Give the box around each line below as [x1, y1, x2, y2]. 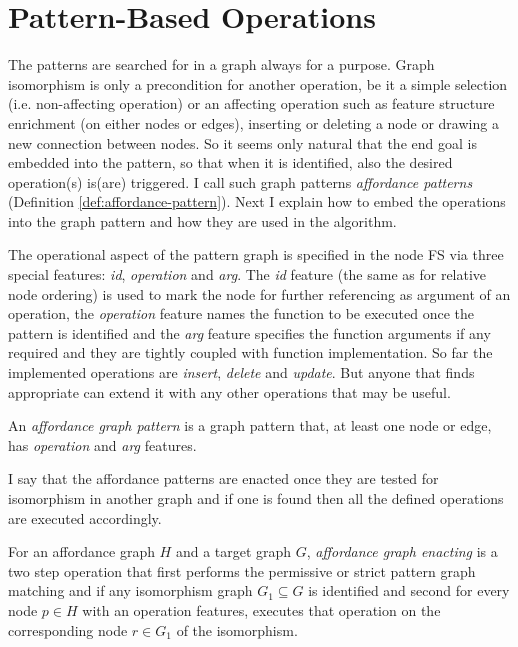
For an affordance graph [8, 541, 155, 562]
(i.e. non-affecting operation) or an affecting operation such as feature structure [8, 93, 495, 114]
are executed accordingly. [8, 507, 162, 528]
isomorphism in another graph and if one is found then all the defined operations [8, 488, 504, 508]
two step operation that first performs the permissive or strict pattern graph [8, 560, 476, 581]
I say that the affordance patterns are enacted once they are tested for [8, 468, 439, 489]
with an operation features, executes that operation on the [82, 599, 441, 620]
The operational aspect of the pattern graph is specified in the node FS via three [8, 244, 504, 265]
